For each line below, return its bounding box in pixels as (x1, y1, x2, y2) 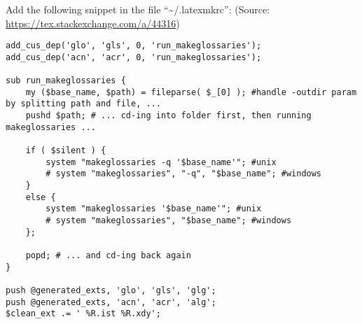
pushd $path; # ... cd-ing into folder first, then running (25, 111, 312, 121)
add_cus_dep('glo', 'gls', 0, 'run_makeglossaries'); (6, 41, 262, 51)
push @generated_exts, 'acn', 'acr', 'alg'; (6, 297, 216, 307)
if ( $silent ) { (25, 146, 106, 156)
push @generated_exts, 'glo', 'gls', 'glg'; (6, 285, 216, 295)
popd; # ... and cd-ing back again (25, 251, 191, 260)
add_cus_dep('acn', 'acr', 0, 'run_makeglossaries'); (6, 52, 262, 62)
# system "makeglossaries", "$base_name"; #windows (46, 216, 292, 226)
